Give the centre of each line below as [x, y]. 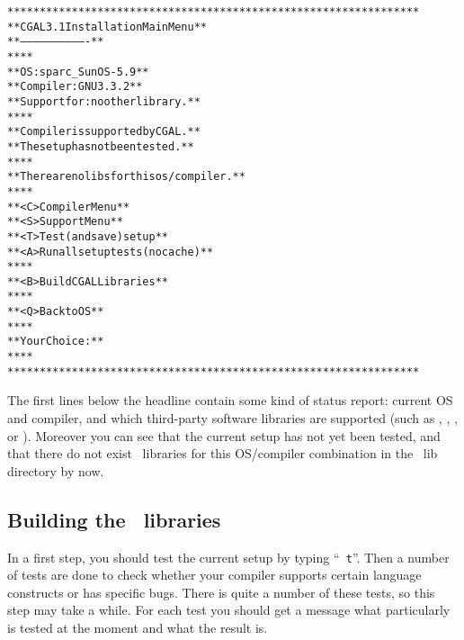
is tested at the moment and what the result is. [138, 628]
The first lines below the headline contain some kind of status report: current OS [230, 400]
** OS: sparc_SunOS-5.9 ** [78, 72]
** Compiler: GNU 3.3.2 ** [75, 87]
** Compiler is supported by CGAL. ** [104, 132]
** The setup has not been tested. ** [101, 146]
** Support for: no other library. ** [104, 101]
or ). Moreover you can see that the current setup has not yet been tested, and [224, 435]
